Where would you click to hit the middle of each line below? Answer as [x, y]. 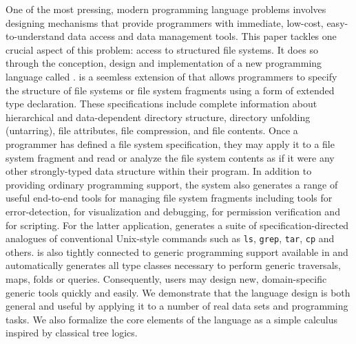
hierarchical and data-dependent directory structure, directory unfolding [158, 117]
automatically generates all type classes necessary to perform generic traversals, [173, 265]
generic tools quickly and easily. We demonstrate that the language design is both [178, 292]
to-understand [35, 36]
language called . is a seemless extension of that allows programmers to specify [171, 76]
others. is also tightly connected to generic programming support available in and [177, 251]
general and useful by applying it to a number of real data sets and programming [177, 306]
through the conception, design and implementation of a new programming [164, 63]
